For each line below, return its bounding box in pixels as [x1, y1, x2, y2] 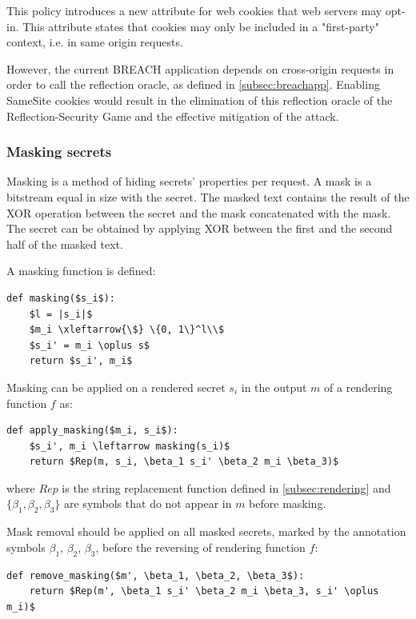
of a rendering [324, 378, 393, 395]
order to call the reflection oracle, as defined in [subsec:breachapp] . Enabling [6, 76, 380, 93]
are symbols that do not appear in [64, 495, 232, 512]
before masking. [249, 495, 326, 512]
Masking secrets [6, 142, 112, 162]
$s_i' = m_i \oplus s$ [29, 339, 150, 351]
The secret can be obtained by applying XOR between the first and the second [6, 220, 393, 237]
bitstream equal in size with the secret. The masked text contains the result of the [6, 188, 410, 205]
